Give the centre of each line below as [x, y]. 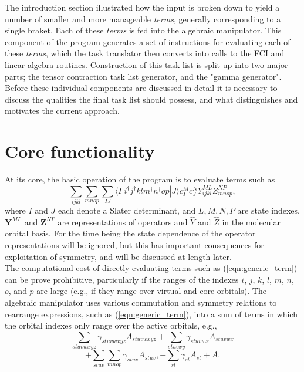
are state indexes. [268, 210]
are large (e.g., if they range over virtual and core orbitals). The [151, 291]
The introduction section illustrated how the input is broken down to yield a [142, 7]
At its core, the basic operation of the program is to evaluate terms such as [140, 179]
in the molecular [251, 221]
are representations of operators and [123, 221]
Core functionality [80, 151]
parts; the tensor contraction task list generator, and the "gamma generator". [143, 76]
